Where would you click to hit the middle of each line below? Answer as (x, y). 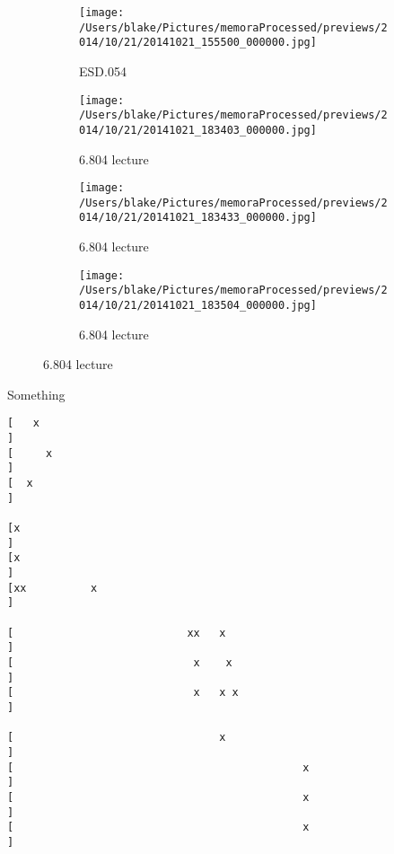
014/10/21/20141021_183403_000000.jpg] (198, 130)
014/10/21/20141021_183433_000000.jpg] (198, 218)
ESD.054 (103, 70)
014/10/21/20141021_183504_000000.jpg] (198, 305)
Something (36, 394)
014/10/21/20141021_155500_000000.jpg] (198, 43)
